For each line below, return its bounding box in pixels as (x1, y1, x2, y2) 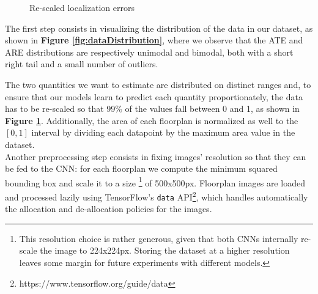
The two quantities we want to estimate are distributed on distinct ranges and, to (5, 78, 311, 90)
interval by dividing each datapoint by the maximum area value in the (31, 126, 295, 139)
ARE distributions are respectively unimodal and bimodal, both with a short (5, 45, 294, 58)
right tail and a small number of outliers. (5, 57, 158, 70)
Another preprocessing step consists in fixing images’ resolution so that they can (5, 150, 306, 163)
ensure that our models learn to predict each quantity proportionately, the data (5, 90, 303, 103)
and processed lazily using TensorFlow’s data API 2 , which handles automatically (5, 188, 308, 203)
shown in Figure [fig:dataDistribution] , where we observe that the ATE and (5, 34, 303, 46)
